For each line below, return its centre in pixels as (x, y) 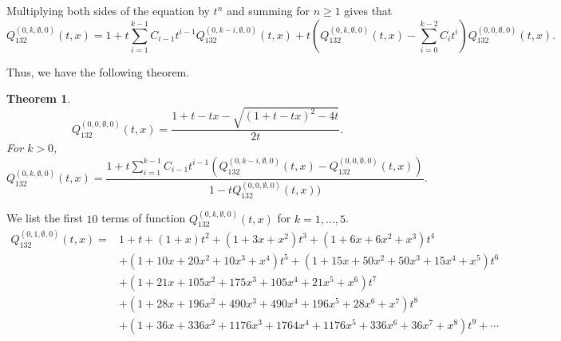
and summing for (268, 10)
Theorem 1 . (39, 98)
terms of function (144, 218)
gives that (368, 10)
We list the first (45, 218)
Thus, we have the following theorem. (98, 71)
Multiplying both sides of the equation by (108, 10)
